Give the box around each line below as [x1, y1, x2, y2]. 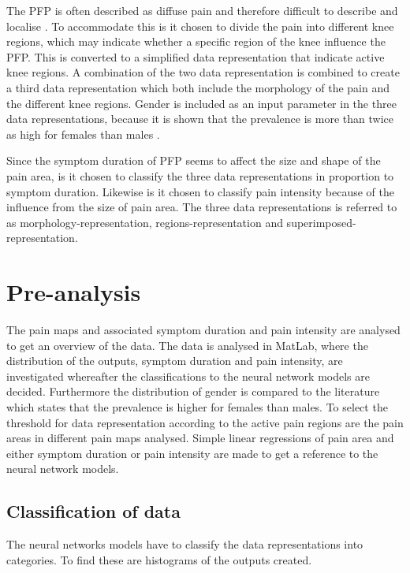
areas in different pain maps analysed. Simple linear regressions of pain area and [6, 430, 394, 446]
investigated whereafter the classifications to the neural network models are [6, 367, 370, 384]
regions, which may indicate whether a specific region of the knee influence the [6, 33, 386, 50]
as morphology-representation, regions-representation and [6, 214, 283, 230]
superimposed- [286, 214, 356, 230]
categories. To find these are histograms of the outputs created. [6, 551, 312, 567]
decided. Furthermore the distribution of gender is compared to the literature [6, 383, 380, 400]
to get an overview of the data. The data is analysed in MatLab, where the [6, 337, 368, 353]
